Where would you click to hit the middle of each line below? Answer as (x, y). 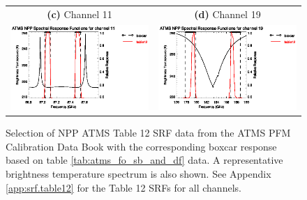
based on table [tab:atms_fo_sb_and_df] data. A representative (144, 160)
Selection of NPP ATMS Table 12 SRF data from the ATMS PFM (148, 133)
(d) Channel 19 (227, 14)
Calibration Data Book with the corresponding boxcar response (141, 146)
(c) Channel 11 (80, 14)
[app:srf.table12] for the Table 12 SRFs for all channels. (123, 187)
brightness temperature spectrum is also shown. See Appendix (138, 174)
